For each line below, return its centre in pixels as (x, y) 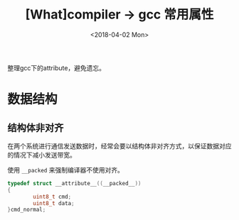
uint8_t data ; (54, 203)
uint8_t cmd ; (52, 197)
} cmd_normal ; (27, 210)
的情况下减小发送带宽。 (42, 155)
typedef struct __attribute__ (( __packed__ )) (74, 183)
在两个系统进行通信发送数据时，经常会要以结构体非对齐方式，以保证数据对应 (119, 145)
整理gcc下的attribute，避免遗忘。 (56, 67)
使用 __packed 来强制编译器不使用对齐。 (66, 170)
